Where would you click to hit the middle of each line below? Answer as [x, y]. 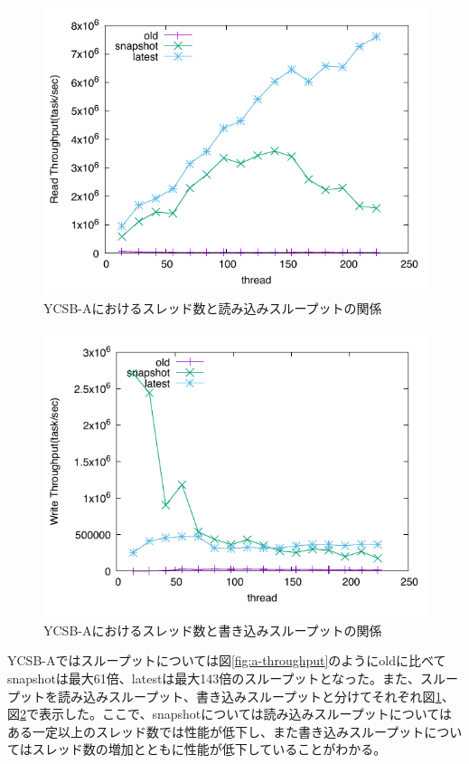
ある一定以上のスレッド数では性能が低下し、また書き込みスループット [216, 731]
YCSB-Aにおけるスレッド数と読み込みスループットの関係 [213, 307]
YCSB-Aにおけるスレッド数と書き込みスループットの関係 [213, 630]
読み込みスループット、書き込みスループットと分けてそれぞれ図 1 [249, 696]
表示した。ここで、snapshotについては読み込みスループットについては [245, 714]
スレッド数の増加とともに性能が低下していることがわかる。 [209, 749]
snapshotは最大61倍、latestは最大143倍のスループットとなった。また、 [214, 678]
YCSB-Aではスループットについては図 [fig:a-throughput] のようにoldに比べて [227, 660]
